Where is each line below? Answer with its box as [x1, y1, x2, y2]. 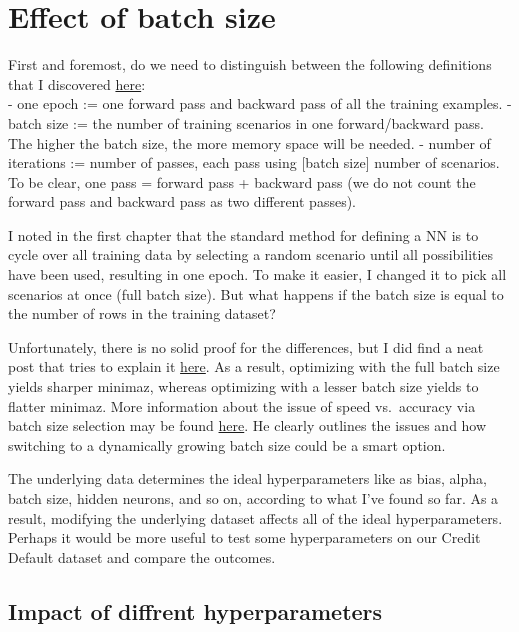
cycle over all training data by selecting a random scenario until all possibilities [8, 244, 494, 265]
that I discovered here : [8, 73, 146, 94]
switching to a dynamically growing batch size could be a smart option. [8, 434, 446, 455]
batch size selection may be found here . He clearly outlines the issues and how [8, 415, 487, 436]
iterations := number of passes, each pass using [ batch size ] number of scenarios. [8, 152, 500, 173]
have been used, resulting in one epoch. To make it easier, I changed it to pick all [8, 264, 507, 285]
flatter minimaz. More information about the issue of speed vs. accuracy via [8, 395, 476, 416]
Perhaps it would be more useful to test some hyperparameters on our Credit [8, 527, 481, 548]
